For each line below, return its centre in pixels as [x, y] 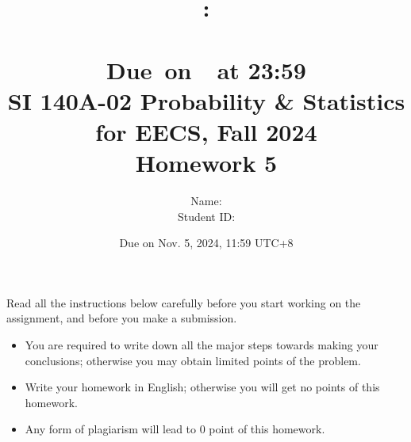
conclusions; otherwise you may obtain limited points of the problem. [193, 360]
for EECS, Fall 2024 [206, 131]
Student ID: [206, 216]
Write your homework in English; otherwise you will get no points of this [202, 387]
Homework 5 [206, 163]
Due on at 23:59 [206, 69]
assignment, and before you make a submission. [122, 318]
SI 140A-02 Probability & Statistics [206, 100]
